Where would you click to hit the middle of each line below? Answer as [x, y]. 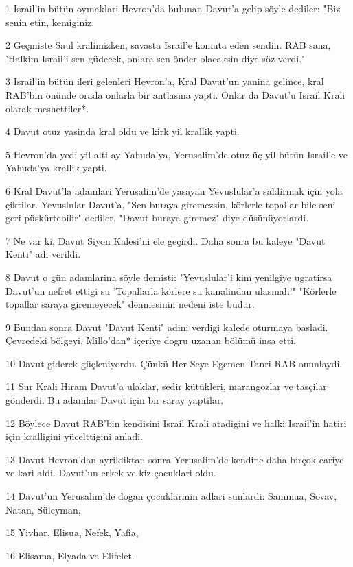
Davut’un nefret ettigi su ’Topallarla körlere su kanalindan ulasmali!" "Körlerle [171, 290]
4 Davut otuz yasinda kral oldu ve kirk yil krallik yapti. [123, 131]
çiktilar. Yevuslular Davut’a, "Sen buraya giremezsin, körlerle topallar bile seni [171, 204]
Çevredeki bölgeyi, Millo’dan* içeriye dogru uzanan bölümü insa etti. [151, 340]
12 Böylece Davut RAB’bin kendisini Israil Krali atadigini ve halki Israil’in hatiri [176, 423]
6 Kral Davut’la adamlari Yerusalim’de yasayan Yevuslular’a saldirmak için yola [174, 190]
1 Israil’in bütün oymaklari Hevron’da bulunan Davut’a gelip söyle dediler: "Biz [173, 8]
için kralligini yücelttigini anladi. [74, 436]
